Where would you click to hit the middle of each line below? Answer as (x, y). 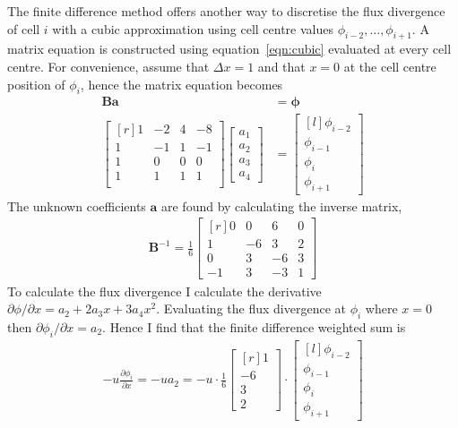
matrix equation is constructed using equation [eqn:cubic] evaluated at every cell (229, 49)
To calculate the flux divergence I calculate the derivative (164, 291)
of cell (24, 28)
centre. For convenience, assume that (108, 66)
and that (281, 66)
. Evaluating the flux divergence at (251, 308)
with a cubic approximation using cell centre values (193, 28)
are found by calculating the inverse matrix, (282, 205)
